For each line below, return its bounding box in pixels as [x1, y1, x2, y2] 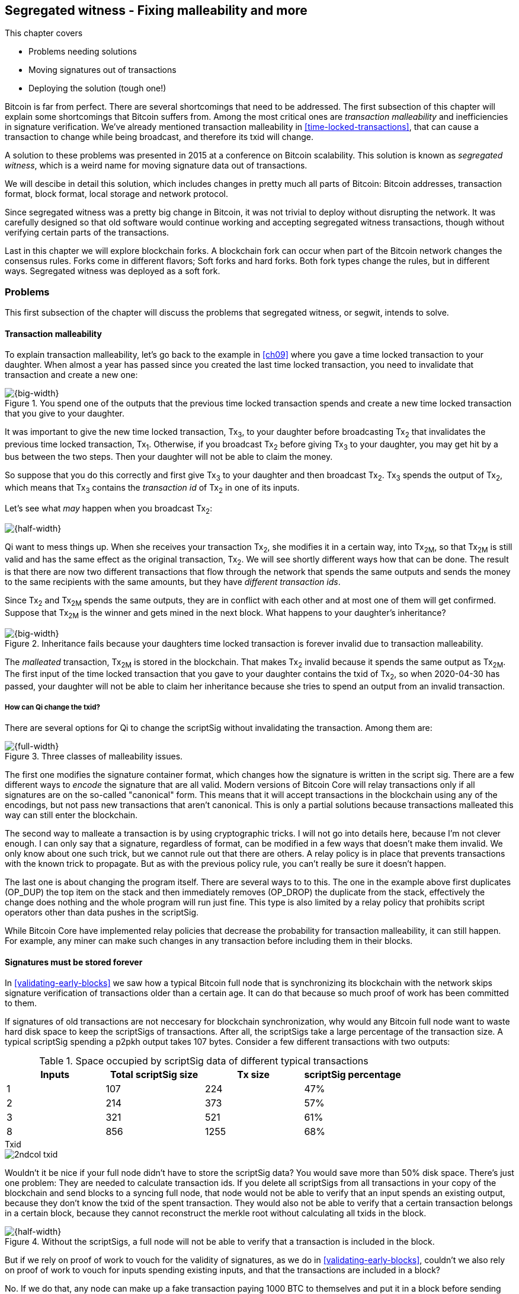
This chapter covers [5, 28, 83, 39]
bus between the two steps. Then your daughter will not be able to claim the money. [5, 451, 333, 462]
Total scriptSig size [110, 1069, 198, 1081]
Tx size [237, 1069, 270, 1081]
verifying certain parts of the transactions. [5, 227, 169, 238]
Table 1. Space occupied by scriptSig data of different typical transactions [39, 1055, 369, 1067]
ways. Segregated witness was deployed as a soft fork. [5, 266, 220, 276]
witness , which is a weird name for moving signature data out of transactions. [5, 160, 307, 171]
